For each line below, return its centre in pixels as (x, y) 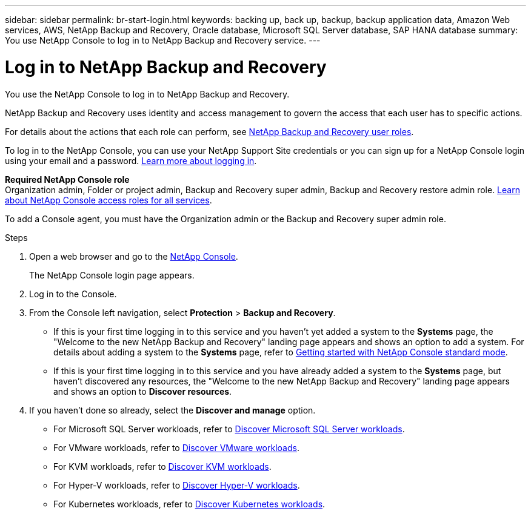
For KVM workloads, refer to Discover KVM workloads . (162, 466)
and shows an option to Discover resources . (143, 391)
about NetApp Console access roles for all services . (109, 200)
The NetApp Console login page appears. (112, 275)
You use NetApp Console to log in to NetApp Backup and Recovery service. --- (163, 40)
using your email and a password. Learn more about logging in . (131, 160)
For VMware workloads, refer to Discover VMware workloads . (176, 447)
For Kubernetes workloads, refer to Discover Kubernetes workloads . (189, 504)
